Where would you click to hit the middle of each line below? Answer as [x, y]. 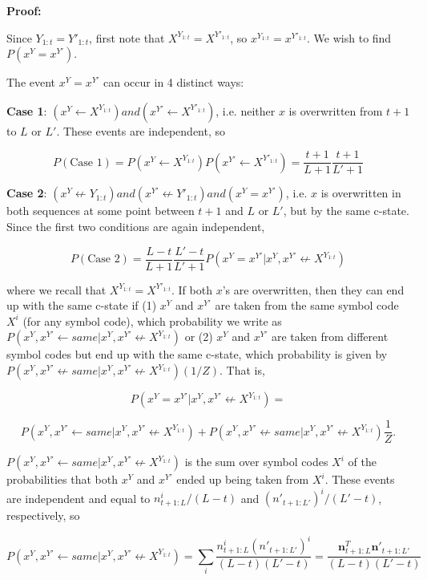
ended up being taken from [243, 479]
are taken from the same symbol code [307, 305]
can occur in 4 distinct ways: [174, 82]
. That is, [242, 370]
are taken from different [330, 337]
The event [31, 82]
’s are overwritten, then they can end [313, 289]
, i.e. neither [246, 110]
